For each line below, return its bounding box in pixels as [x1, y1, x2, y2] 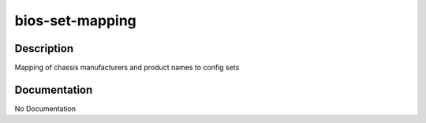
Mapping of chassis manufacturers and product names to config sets [14, 63, 240, 73]
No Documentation [14, 103, 77, 114]
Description [14, 42, 74, 55]
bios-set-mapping [14, 12, 137, 29]
